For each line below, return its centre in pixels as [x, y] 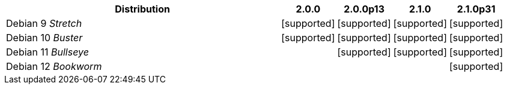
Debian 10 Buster [44, 38]
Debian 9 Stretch [44, 23]
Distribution [142, 9]
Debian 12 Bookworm [54, 66]
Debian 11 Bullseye [47, 52]
